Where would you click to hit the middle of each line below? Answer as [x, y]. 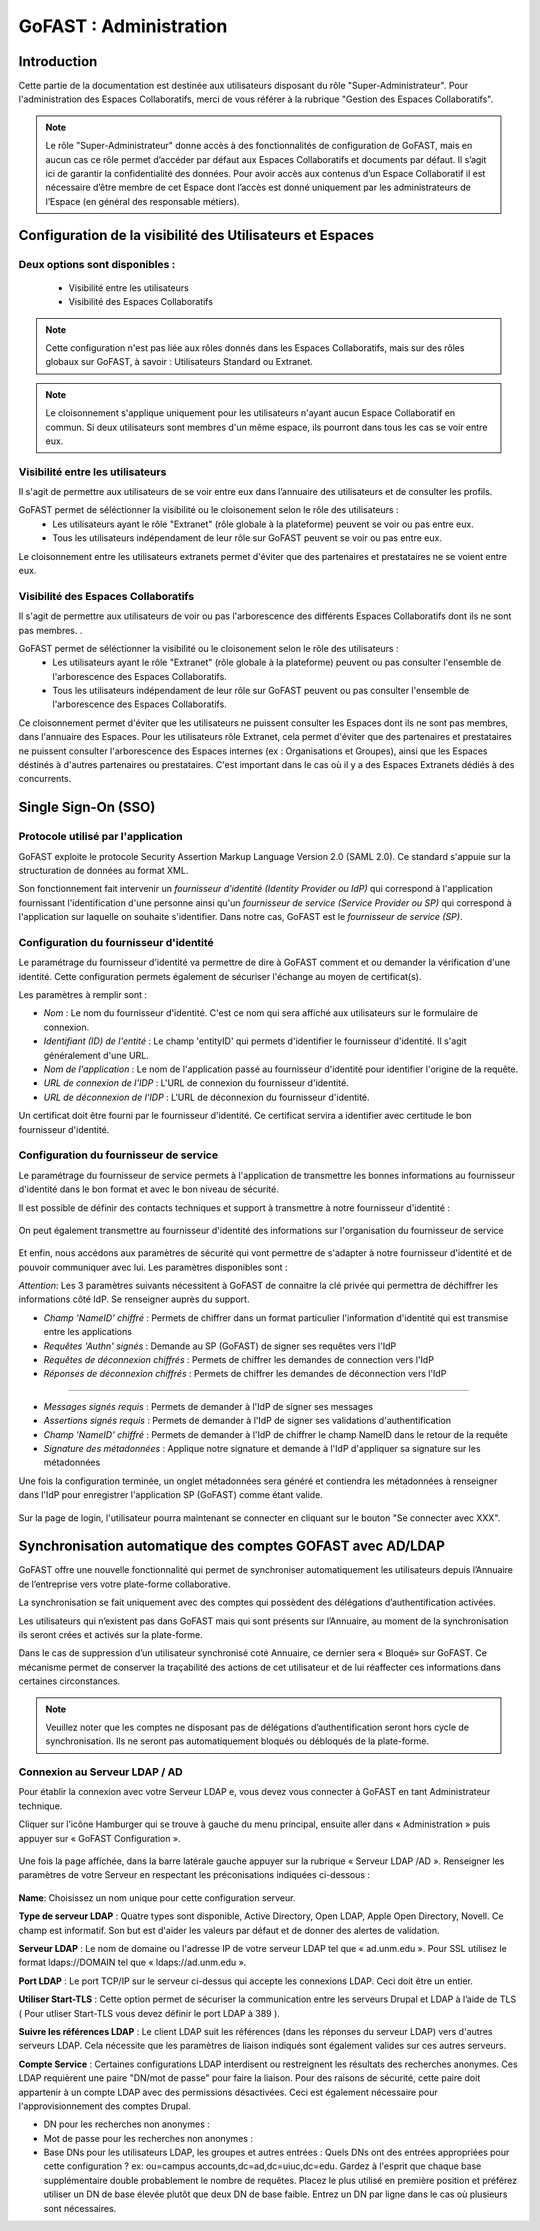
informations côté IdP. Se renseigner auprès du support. [134, 1299]
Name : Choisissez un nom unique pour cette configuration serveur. [157, 1897]
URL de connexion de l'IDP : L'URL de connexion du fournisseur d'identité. [196, 1083]
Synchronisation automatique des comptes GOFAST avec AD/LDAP [231, 1546]
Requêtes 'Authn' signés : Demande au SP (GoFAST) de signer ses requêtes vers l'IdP [220, 1346]
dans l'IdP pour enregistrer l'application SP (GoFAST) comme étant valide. [171, 1495]
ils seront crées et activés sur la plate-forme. [111, 1634]
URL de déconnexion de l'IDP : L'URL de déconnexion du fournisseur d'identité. [206, 1097]
